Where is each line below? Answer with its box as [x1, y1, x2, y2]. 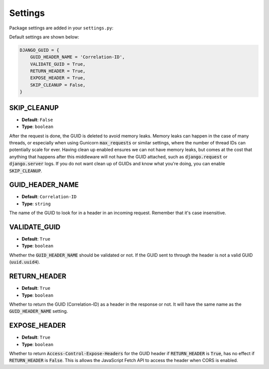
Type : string [21, 201, 51, 207]
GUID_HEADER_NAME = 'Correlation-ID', [30, 54, 125, 60]
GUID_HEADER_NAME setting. [9, 308, 68, 314]
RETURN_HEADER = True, [30, 68, 86, 74]
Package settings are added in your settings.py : [9, 25, 114, 31]
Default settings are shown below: [9, 34, 79, 40]
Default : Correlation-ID [21, 194, 77, 200]
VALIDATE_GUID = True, [30, 61, 86, 67]
